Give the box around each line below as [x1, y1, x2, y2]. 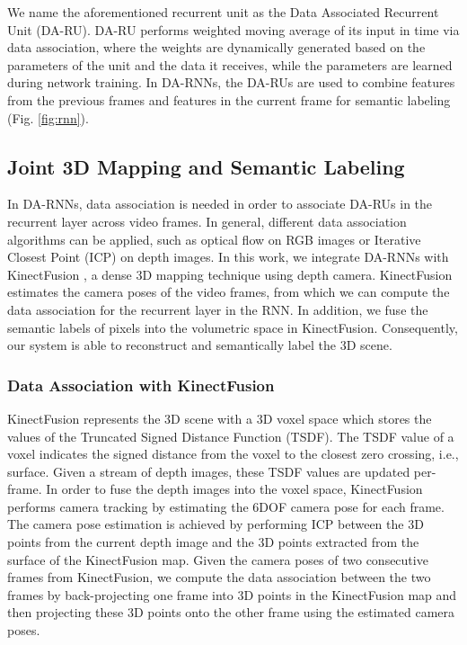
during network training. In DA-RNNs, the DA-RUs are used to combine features [7, 73, 455, 92]
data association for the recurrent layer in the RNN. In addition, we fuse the [7, 300, 428, 318]
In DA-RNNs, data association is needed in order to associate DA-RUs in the [7, 194, 433, 213]
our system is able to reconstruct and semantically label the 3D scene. [7, 336, 392, 354]
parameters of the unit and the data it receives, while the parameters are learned [7, 55, 453, 74]
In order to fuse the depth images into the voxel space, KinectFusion [46, 479, 423, 498]
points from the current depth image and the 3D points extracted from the [7, 533, 419, 551]
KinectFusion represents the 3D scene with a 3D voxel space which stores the [7, 408, 432, 427]
